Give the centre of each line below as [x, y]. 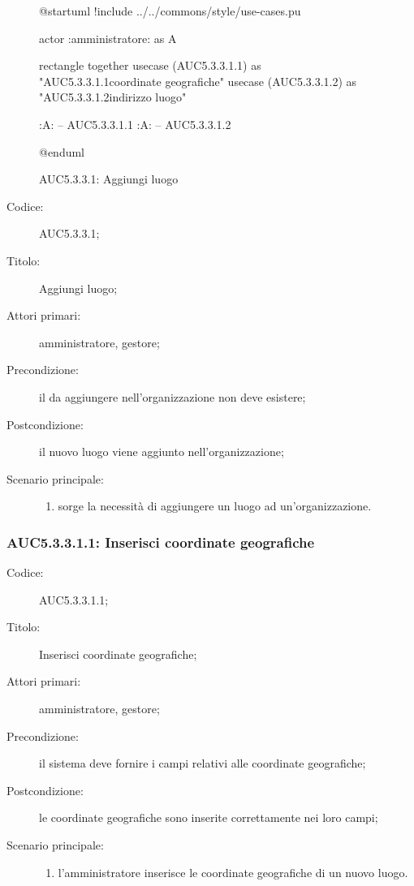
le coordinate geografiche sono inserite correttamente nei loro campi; [209, 817]
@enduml [62, 151]
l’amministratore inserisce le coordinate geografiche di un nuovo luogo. [233, 872]
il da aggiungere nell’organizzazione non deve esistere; [172, 396]
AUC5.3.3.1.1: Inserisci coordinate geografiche [161, 542]
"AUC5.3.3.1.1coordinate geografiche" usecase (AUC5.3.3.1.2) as [198, 81]
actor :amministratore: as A [108, 38]
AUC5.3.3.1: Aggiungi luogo [109, 179]
